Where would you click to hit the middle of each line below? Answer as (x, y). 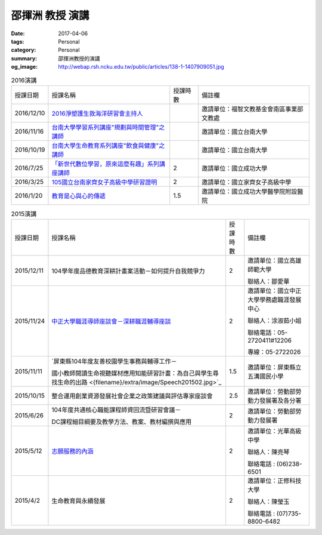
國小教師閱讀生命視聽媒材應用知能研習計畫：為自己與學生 (132, 373)
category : (24, 50)
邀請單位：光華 (269, 431)
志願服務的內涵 (72, 451)
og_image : (24, 67)
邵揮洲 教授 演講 (50, 16)
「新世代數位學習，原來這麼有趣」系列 (106, 164)
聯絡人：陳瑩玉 (269, 502)
